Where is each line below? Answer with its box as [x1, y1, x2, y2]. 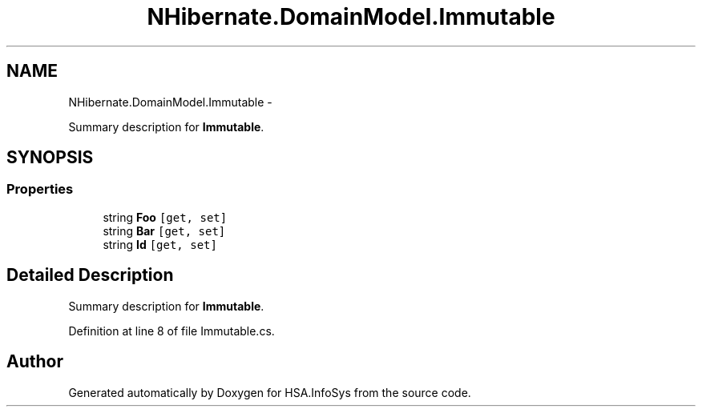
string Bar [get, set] [103, 223, 226, 238]
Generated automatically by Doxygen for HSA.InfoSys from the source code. [68, 385, 471, 399]
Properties [6, 181, 74, 198]
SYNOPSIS [6, 147, 94, 168]
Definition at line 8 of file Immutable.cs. [68, 323, 275, 338]
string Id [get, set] [103, 237, 217, 251]
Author [6, 351, 63, 372]
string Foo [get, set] [103, 210, 228, 224]
